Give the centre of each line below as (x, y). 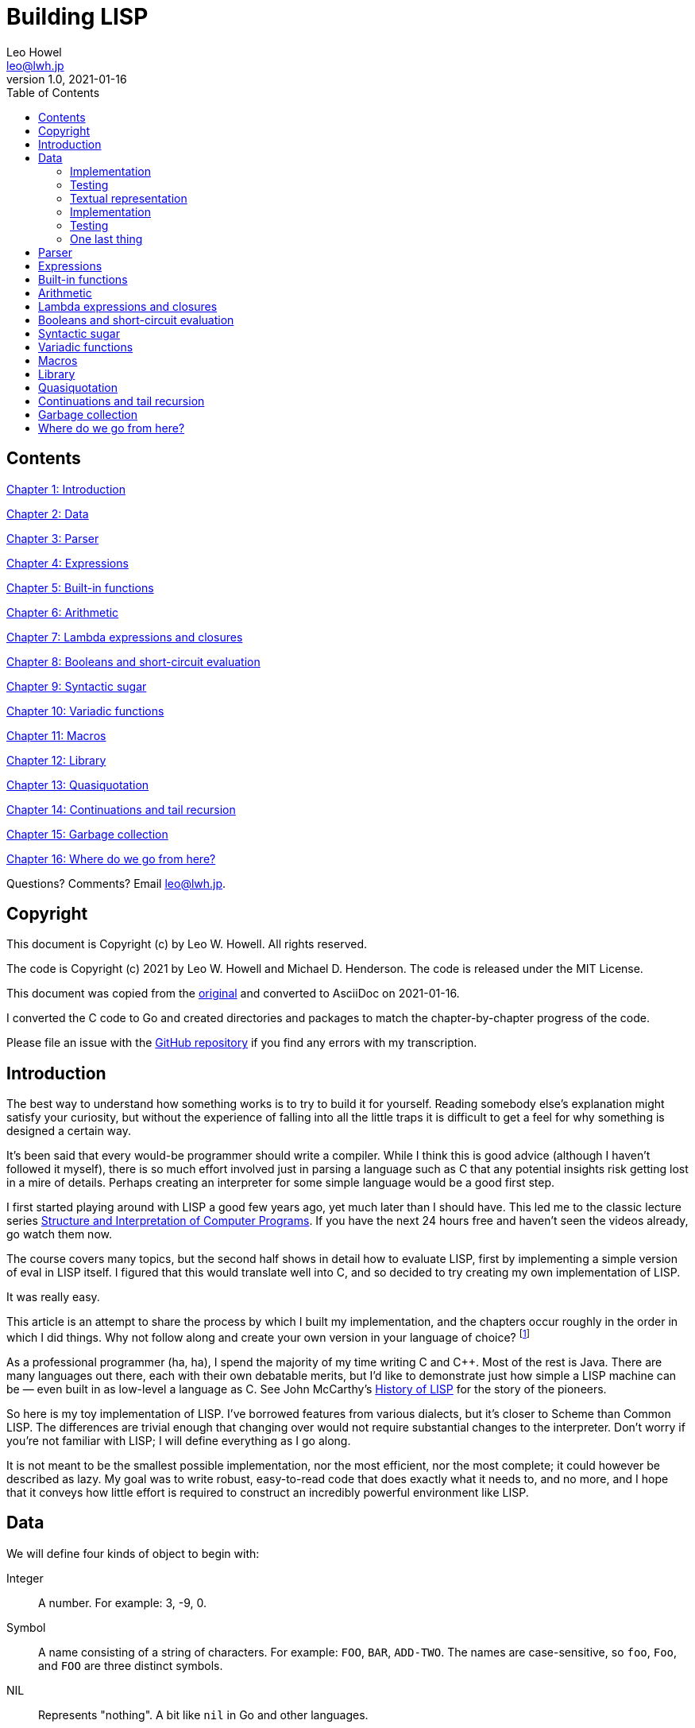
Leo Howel (34, 52)
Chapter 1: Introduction (66, 489)
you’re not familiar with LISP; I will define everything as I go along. (179, 1440)
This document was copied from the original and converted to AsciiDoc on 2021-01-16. (233, 994)
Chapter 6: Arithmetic (63, 612)
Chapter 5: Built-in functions (80, 587)
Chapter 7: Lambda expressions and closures (125, 637)
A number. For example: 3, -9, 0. (123, 1602)
